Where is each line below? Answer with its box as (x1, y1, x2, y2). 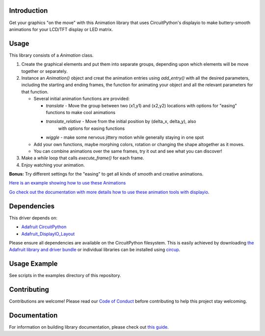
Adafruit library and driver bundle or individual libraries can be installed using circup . (9, 246, 181, 253)
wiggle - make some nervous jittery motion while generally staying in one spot (46, 134, 204, 140)
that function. (21, 89, 49, 94)
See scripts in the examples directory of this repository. (9, 273, 121, 278)
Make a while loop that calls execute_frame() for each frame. (21, 155, 144, 161)
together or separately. (21, 68, 68, 74)
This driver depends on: (9, 214, 57, 221)
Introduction (9, 6, 48, 15)
